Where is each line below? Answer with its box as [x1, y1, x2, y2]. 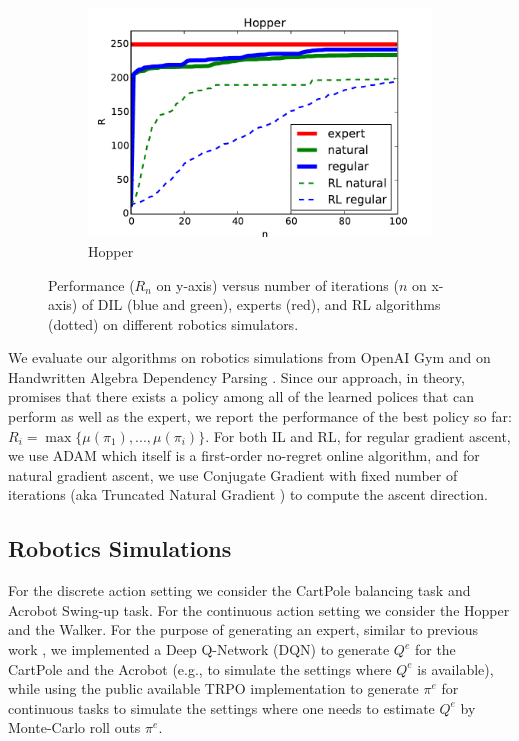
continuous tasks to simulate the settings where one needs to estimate [8, 697, 435, 718]
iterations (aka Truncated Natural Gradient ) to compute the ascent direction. [8, 484, 488, 505]
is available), [417, 658, 494, 679]
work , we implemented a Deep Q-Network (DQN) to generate [8, 639, 390, 660]
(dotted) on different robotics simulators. [48, 313, 299, 334]
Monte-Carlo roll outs [8, 717, 141, 738]
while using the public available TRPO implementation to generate [8, 678, 419, 699]
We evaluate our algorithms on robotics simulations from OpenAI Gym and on [8, 347, 491, 368]
